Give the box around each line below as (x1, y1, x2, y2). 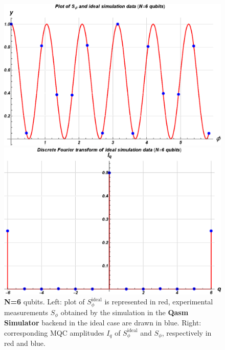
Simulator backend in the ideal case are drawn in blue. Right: (4, 317, 201, 328)
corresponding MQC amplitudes (4, 327, 104, 338)
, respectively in (162, 327, 212, 338)
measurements (4, 306, 49, 317)
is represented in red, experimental (104, 296, 213, 307)
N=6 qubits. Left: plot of (4, 296, 85, 307)
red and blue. (4, 338, 46, 348)
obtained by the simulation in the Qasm (60, 306, 189, 317)
